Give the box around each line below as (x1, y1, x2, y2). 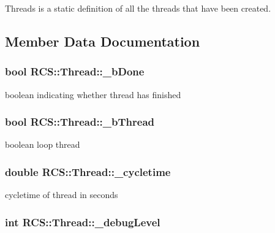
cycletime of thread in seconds (5, 188, 118, 201)
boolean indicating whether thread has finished (5, 88, 181, 101)
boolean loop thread (5, 138, 80, 151)
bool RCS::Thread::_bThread (5, 114, 155, 129)
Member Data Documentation (5, 31, 200, 50)
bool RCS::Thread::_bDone (5, 64, 145, 79)
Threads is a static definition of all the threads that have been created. (5, 2, 271, 14)
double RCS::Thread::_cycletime (5, 164, 171, 179)
